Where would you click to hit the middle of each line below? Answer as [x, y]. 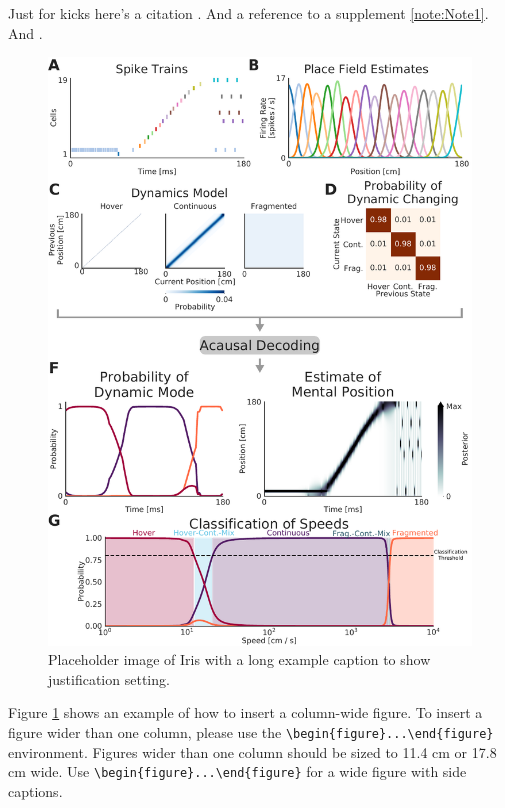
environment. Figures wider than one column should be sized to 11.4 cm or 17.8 [252, 751]
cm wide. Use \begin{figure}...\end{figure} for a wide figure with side [237, 771]
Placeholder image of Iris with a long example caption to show [239, 659]
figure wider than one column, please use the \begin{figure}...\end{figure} [251, 731]
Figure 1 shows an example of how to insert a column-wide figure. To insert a [245, 712]
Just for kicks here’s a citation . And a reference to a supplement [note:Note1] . [248, 13]
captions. [35, 790]
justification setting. [109, 678]
